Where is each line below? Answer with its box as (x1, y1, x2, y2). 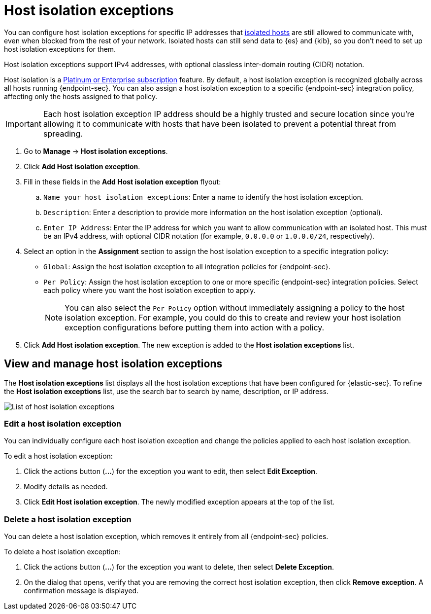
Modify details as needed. (24, 482, 108, 491)
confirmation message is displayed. (24, 586, 139, 595)
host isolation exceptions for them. (4, 44, 116, 53)
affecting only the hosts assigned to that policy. (4, 92, 158, 101)
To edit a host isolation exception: (4, 452, 113, 461)
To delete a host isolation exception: (4, 547, 121, 556)
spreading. (43, 128, 83, 139)
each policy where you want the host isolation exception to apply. (43, 286, 256, 294)
